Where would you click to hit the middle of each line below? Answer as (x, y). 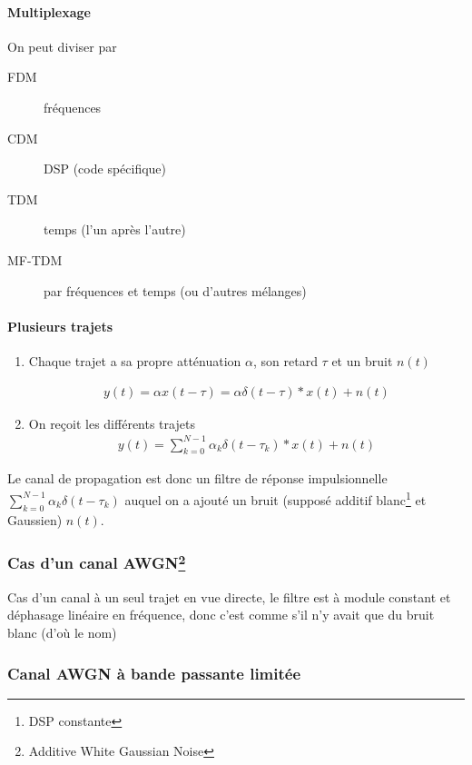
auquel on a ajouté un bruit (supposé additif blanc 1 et (275, 498)
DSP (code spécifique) (105, 169)
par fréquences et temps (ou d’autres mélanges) (175, 290)
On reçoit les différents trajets (112, 423)
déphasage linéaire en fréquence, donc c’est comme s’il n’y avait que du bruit (221, 615)
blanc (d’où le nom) (62, 632)
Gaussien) (35, 519)
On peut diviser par (62, 46)
